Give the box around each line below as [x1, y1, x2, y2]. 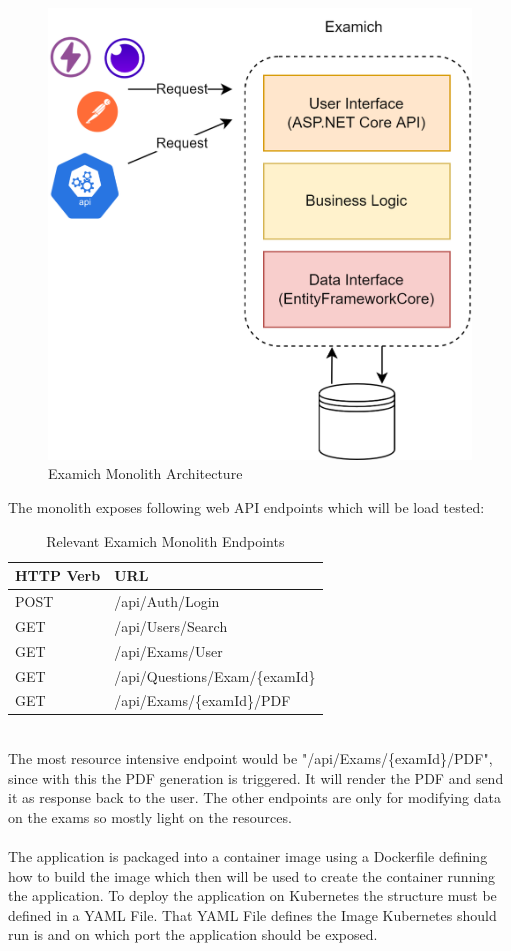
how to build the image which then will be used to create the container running [8, 865, 496, 886]
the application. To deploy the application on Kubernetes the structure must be [8, 885, 497, 906]
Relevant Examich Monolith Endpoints [46, 530, 285, 551]
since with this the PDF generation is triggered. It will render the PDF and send [8, 767, 504, 788]
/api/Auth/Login [114, 591, 220, 611]
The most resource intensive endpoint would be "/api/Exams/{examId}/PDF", [8, 748, 493, 769]
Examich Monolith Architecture [48, 463, 243, 484]
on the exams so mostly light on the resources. [8, 806, 292, 827]
